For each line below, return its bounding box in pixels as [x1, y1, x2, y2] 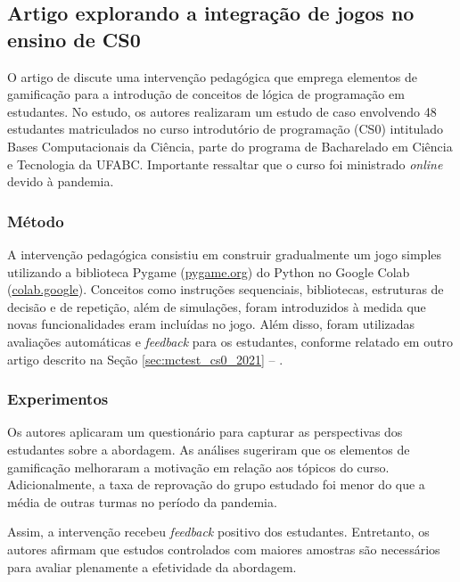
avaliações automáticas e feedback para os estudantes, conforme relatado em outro [7, 332, 453, 350]
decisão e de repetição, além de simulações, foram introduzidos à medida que [7, 297, 426, 316]
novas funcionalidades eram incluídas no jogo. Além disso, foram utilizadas [7, 315, 415, 333]
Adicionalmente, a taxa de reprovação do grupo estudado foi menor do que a [7, 475, 425, 494]
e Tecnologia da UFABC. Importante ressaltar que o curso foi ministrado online [7, 154, 443, 173]
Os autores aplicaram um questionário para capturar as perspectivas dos [7, 422, 403, 441]
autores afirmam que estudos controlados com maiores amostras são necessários [7, 539, 440, 558]
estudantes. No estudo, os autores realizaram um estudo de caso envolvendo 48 [7, 102, 437, 120]
